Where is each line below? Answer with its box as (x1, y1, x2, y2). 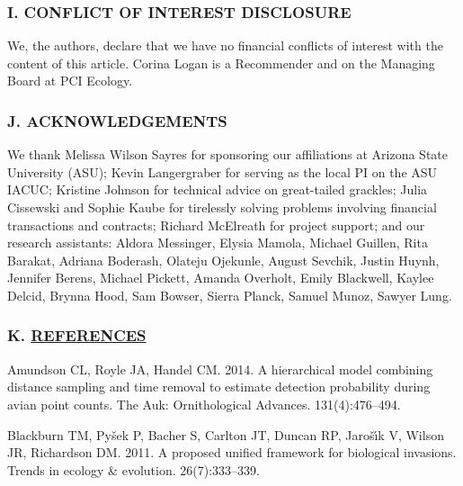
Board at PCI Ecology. (7, 71, 133, 90)
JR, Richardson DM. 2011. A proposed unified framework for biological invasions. (7, 443, 457, 462)
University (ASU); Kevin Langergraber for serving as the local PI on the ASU (7, 162, 438, 181)
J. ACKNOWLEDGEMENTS (7, 109, 227, 131)
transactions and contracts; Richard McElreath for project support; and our (7, 215, 425, 234)
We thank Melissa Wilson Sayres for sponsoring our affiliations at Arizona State (7, 145, 448, 164)
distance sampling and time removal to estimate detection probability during (7, 377, 431, 396)
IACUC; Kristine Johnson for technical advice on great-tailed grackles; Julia (7, 180, 428, 199)
